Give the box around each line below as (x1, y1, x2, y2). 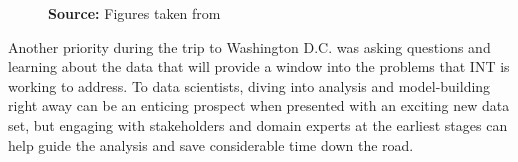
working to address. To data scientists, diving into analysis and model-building (8, 75, 491, 96)
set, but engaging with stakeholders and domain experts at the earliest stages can (8, 114, 508, 135)
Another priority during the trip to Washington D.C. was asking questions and (8, 36, 491, 57)
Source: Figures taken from (48, 3, 221, 23)
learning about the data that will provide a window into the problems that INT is (8, 56, 510, 77)
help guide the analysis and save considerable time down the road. (8, 134, 414, 155)
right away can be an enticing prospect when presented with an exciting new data (8, 95, 510, 116)
